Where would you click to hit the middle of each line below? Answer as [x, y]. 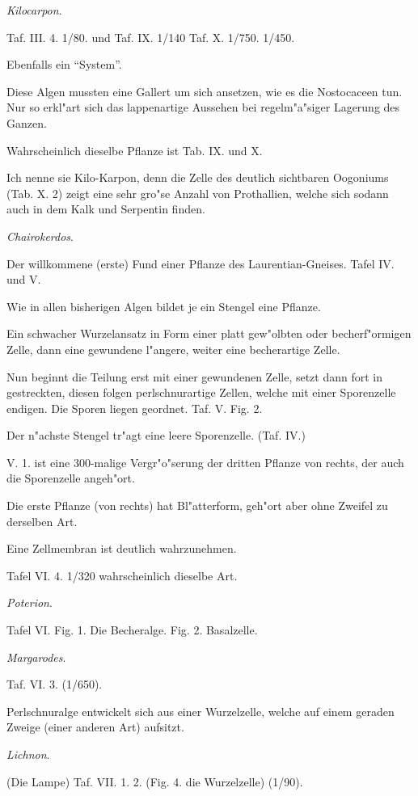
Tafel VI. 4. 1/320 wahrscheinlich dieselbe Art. [122, 575]
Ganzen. [27, 122]
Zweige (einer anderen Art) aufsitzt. [95, 727]
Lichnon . [28, 754]
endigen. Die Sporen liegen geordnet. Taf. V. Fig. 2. [135, 408]
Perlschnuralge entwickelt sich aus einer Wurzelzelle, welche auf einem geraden [201, 711]
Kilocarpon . [34, 10]
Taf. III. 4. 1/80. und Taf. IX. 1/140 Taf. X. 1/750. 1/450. [151, 37]
